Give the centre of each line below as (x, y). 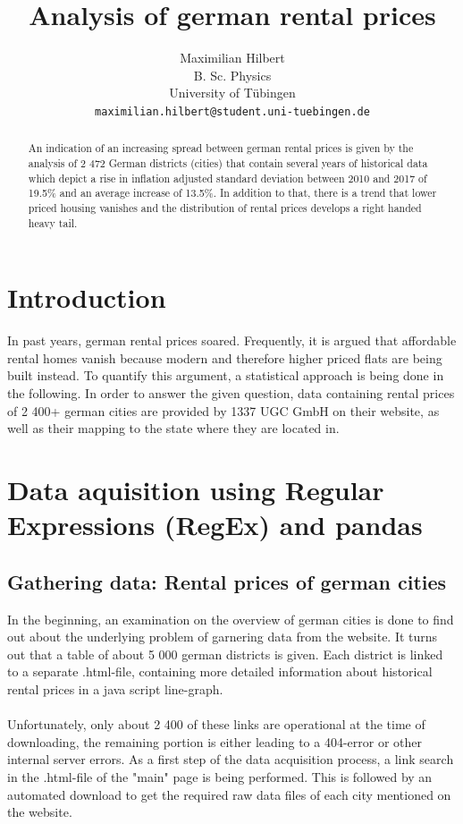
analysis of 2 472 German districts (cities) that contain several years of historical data (228, 163)
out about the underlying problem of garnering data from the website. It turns (223, 637)
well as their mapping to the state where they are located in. (173, 428)
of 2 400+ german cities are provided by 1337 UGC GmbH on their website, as (223, 410)
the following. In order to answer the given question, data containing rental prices (231, 393)
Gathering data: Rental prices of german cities (227, 581)
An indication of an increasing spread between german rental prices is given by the (221, 148)
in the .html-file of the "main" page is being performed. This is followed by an (220, 776)
